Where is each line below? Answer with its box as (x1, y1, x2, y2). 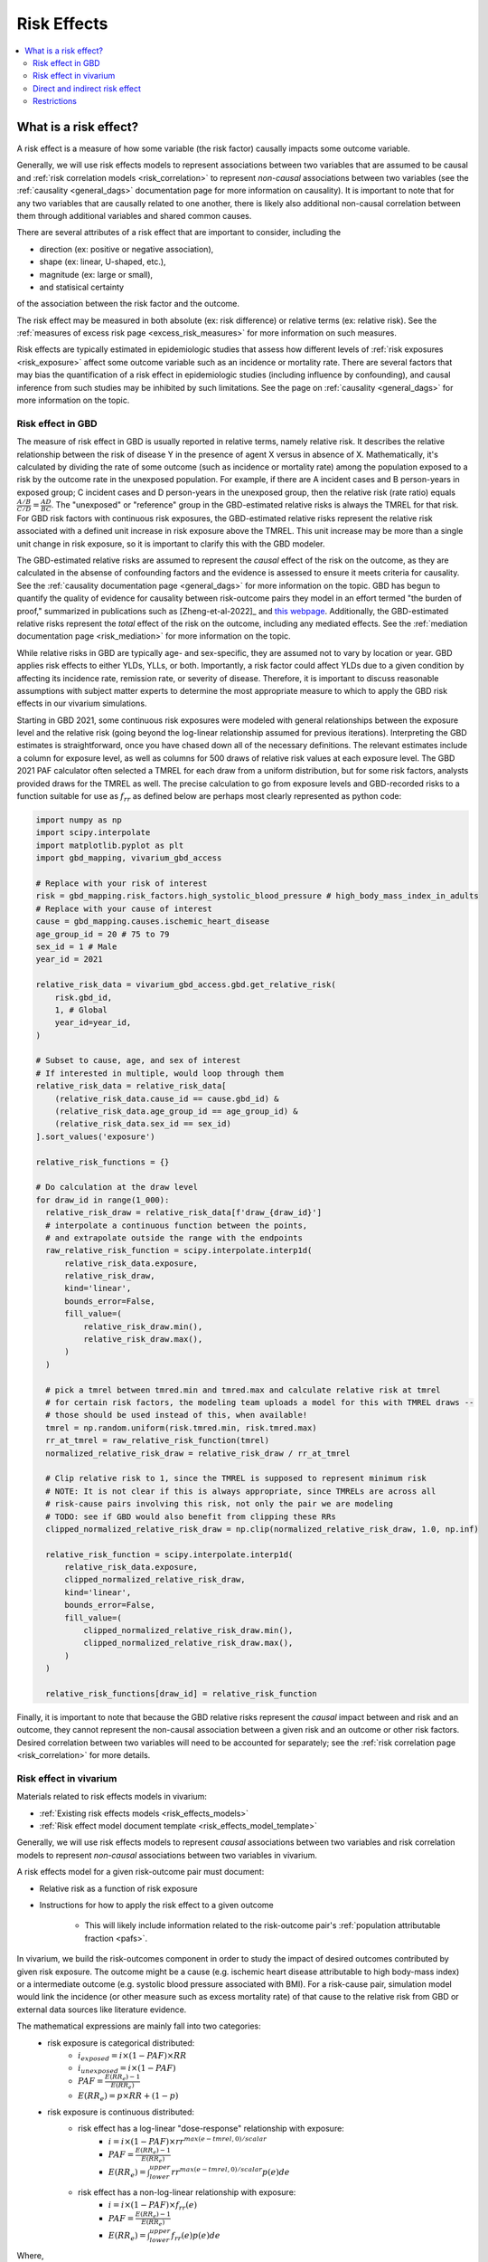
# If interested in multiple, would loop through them (35, 1068, 284, 1079)
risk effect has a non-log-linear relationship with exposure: (78, 2186, 296, 2198)
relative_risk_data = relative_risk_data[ (35, 1081, 227, 1091)
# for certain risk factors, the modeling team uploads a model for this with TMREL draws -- (45, 1398, 474, 1407)
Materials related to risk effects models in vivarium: (16, 1792, 208, 1802)
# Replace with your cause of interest (35, 903, 212, 914)
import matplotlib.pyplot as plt (35, 840, 184, 851)
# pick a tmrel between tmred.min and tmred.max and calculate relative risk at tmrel (45, 1384, 442, 1395)
